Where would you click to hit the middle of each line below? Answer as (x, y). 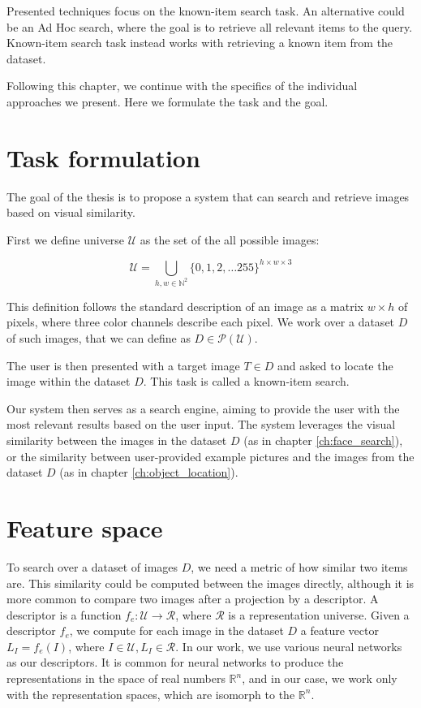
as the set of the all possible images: (230, 239)
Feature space (85, 527)
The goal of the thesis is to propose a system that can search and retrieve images (208, 196)
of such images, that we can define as (99, 338)
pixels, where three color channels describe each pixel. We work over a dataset (201, 322)
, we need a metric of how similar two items (299, 566)
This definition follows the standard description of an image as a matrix (185, 306)
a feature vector (339, 630)
